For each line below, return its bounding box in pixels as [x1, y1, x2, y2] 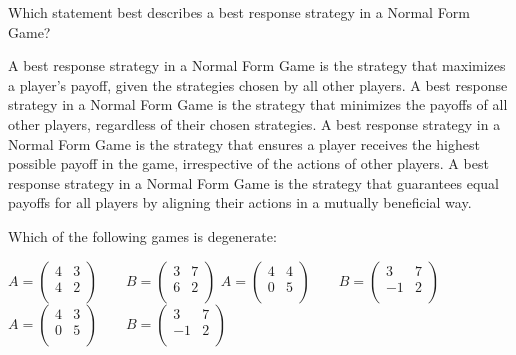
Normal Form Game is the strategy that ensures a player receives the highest [8, 133, 480, 154]
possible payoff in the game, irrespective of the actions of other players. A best [8, 153, 489, 174]
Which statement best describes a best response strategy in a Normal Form [8, 2, 470, 22]
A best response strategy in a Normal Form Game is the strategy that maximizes [8, 55, 506, 76]
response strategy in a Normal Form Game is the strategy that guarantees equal [8, 172, 499, 193]
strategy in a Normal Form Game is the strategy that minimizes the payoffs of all [8, 94, 508, 115]
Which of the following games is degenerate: [8, 225, 277, 246]
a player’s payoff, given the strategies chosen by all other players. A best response [8, 74, 508, 95]
